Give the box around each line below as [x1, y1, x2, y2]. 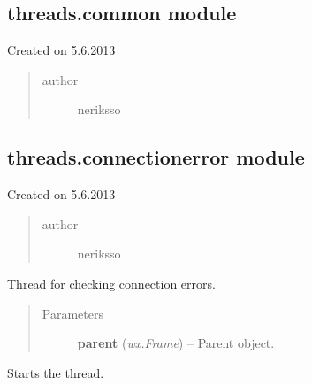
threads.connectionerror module [7, 143, 305, 171]
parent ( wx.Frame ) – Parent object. [77, 334, 275, 352]
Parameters [42, 304, 103, 322]
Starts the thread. [7, 363, 104, 381]
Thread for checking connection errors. [7, 273, 216, 292]
